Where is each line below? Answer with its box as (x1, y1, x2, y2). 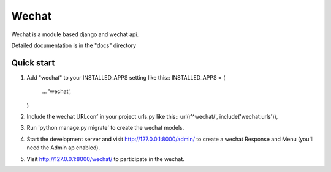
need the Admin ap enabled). (26, 144, 101, 151)
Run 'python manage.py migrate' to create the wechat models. (26, 124, 185, 132)
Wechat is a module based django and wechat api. (11, 31, 139, 38)
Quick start (11, 58, 55, 68)
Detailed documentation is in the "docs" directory (11, 42, 137, 49)
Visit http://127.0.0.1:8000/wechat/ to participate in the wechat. (26, 155, 185, 162)
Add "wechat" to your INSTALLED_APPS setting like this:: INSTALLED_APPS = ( (26, 73, 226, 81)
